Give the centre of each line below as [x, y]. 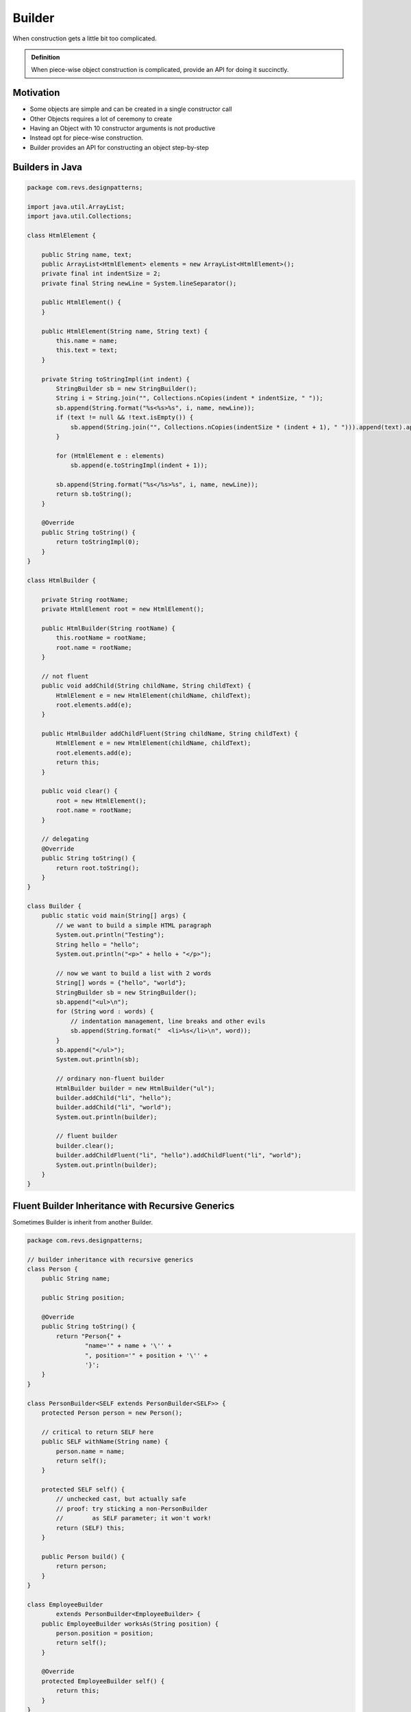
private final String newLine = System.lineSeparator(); [139, 283]
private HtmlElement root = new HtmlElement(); [123, 609]
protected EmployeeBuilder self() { [103, 1681]
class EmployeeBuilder [65, 1604]
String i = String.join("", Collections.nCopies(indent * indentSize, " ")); [189, 398]
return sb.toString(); [94, 494]
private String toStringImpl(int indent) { [115, 379]
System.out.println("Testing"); [110, 935]
